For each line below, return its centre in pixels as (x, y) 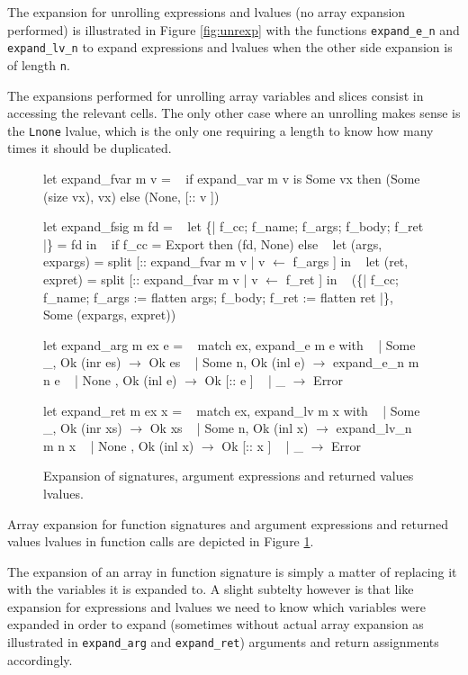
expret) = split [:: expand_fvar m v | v (151, 279)
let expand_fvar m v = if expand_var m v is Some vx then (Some (232, 178)
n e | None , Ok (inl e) (110, 379)
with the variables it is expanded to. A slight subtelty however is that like (211, 589)
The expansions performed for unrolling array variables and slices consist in (216, 95)
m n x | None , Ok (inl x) (119, 445)
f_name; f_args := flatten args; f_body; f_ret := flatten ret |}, (218, 297)
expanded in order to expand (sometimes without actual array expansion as (216, 624)
